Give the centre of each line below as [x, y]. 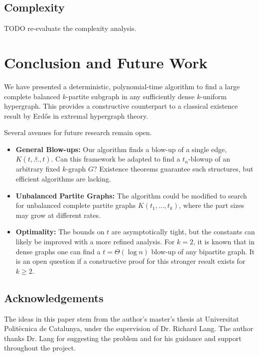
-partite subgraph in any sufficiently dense [130, 96]
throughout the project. [40, 348]
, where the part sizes [212, 205]
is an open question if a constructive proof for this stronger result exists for [130, 261]
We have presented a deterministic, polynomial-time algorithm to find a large [122, 86]
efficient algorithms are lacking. [63, 179]
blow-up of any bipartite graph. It [203, 251]
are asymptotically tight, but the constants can [183, 232]
